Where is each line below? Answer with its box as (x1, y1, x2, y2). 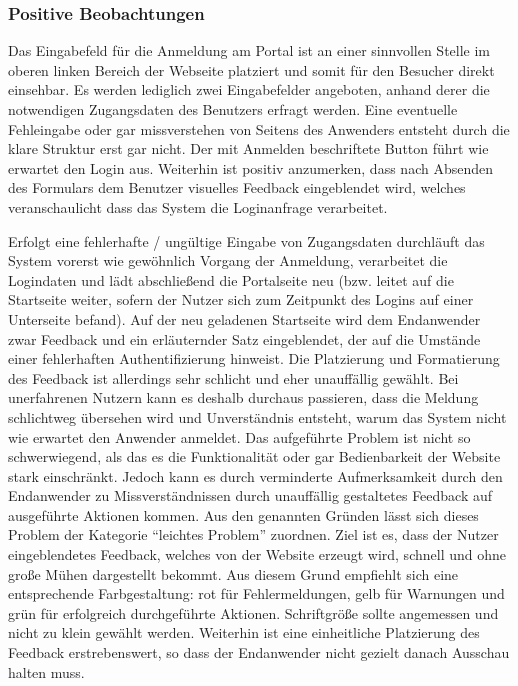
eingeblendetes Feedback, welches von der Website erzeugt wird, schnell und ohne (8, 544, 506, 565)
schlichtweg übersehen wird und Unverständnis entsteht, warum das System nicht (8, 406, 507, 427)
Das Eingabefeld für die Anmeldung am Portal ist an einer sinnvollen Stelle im (8, 40, 491, 61)
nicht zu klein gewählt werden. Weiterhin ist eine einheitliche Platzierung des (8, 622, 480, 643)
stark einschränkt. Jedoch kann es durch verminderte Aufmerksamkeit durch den (8, 465, 503, 486)
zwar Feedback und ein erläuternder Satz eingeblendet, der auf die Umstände (8, 328, 481, 349)
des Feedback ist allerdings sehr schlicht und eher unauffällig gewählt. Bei (8, 367, 459, 388)
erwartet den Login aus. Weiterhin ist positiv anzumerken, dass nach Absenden (8, 157, 493, 178)
